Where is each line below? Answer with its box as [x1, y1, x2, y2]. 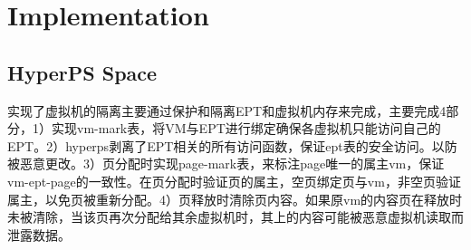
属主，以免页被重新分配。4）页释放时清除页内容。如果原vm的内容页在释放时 [7, 189, 463, 208]
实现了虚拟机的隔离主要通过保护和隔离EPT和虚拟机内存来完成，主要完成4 [7, 101, 447, 120]
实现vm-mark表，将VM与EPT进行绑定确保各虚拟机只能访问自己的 [51, 119, 441, 138]
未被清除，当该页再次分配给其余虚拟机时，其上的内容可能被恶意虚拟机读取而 [7, 207, 464, 226]
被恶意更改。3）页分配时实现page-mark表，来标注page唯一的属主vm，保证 [7, 154, 445, 173]
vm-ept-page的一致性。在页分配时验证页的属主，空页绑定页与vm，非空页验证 [7, 171, 461, 190]
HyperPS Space [7, 58, 158, 86]
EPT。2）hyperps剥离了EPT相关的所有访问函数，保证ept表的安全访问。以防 [7, 136, 457, 155]
